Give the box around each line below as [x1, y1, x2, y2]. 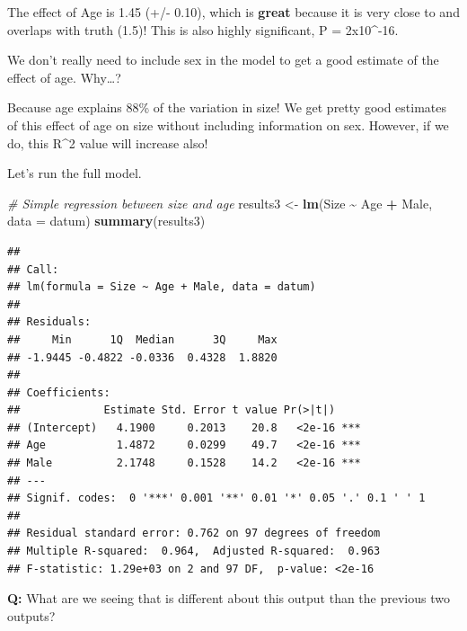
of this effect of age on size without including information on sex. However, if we [7, 115, 449, 134]
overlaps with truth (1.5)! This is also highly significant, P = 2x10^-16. [7, 20, 399, 39]
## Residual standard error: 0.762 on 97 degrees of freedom [7, 527, 381, 540]
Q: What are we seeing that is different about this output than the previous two [7, 589, 450, 608]
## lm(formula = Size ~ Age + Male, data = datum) [7, 280, 316, 294]
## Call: [7, 262, 59, 276]
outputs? [7, 606, 56, 625]
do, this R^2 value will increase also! [7, 133, 208, 152]
